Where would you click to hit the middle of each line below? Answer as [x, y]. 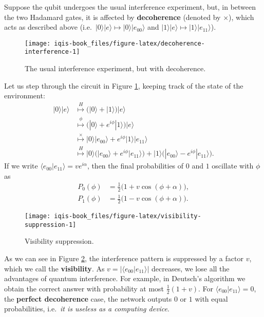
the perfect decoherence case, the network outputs [88, 298]
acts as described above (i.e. [48, 27]
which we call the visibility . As [54, 268]
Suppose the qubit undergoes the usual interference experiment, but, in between [130, 7]
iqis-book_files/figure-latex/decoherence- [129, 43]
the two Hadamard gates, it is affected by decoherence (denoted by [112, 17]
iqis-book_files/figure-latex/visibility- [128, 216]
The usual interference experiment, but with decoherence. [115, 68]
